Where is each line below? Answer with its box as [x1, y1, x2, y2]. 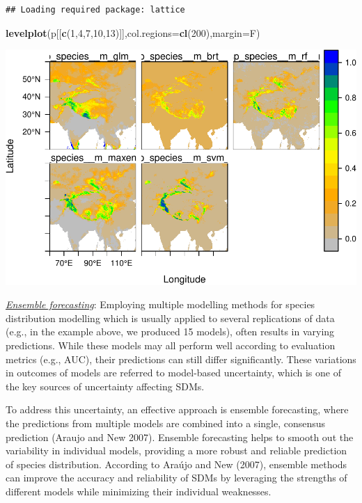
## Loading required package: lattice [6, 5, 185, 15]
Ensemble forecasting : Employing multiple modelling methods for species [6, 297, 315, 312]
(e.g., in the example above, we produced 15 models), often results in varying [6, 324, 335, 339]
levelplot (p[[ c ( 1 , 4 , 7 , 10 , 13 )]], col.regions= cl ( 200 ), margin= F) [6, 25, 260, 40]
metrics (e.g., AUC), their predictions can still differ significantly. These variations [6, 351, 356, 366]
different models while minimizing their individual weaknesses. [6, 484, 271, 498]
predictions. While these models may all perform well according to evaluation [6, 337, 336, 352]
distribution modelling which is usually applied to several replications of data [6, 310, 335, 325]
